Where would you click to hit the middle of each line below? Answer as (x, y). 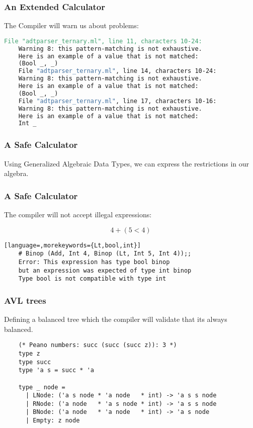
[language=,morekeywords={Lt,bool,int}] (73, 245)
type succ (35, 362)
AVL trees (25, 300)
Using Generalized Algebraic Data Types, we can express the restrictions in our (127, 163)
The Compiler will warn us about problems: (71, 25)
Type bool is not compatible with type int (92, 279)
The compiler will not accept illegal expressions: (78, 214)
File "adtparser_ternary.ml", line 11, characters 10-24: (103, 41)
